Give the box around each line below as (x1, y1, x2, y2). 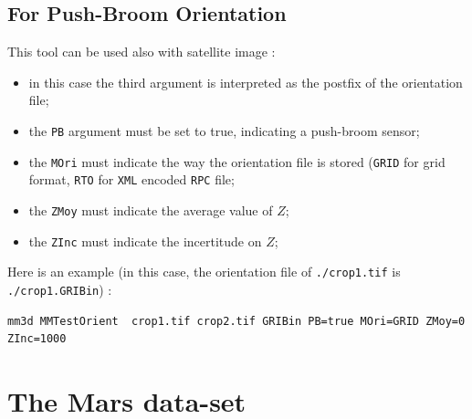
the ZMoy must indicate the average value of (28, 200, 273, 219)
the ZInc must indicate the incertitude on (28, 231, 262, 250)
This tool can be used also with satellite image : (7, 42, 276, 61)
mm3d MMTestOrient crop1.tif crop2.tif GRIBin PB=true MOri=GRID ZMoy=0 (7, 314, 466, 328)
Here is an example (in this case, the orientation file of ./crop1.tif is (7, 262, 401, 281)
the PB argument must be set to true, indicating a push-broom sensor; (28, 120, 420, 140)
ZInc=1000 (7, 332, 67, 346)
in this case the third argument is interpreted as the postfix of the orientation (28, 72, 463, 91)
